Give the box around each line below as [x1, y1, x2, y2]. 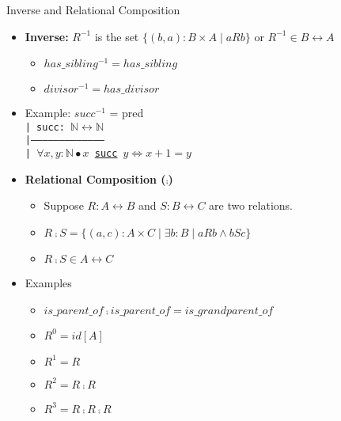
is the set [94, 28, 139, 44]
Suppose [44, 197, 84, 214]
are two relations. [209, 197, 293, 214]
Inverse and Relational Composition [6, 2, 180, 17]
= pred [109, 104, 144, 121]
